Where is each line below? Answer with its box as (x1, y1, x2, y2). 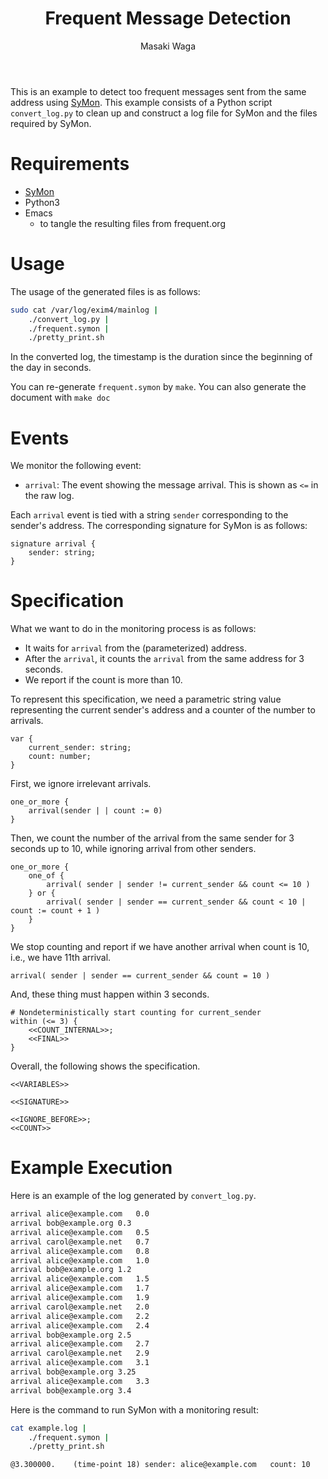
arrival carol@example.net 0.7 (10, 1237, 150, 1247)
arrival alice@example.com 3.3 (10, 1376, 150, 1386)
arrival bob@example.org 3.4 (10, 1385, 132, 1396)
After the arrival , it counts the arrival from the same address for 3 (24, 653, 305, 665)
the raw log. (24, 490, 75, 502)
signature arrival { (10, 539, 97, 549)
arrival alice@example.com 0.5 (10, 1227, 150, 1237)
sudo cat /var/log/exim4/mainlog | (10, 305, 159, 315)
